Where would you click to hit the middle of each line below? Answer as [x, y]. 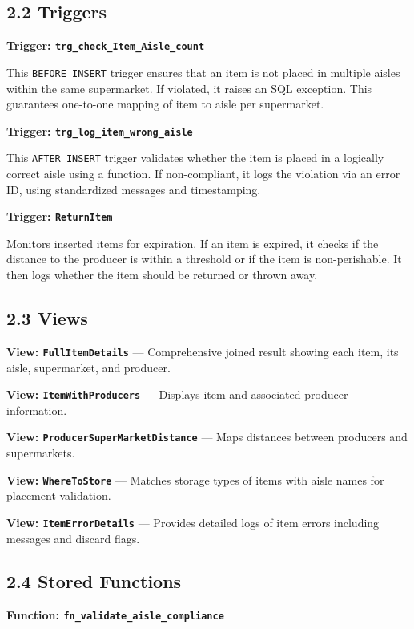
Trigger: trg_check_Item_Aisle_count [106, 45]
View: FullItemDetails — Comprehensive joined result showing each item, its [203, 351]
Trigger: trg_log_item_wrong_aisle [100, 130]
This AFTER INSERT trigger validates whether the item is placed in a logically [195, 158]
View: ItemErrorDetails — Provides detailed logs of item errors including [193, 522]
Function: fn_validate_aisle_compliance [115, 615]
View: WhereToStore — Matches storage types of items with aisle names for [195, 479]
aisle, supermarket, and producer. [88, 367]
